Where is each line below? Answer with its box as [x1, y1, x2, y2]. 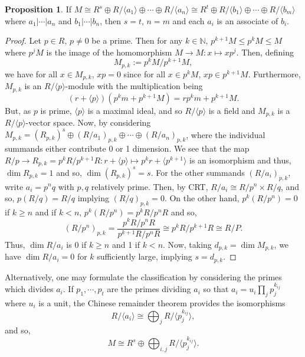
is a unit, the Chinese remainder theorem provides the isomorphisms [38, 297, 286, 309]
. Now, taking [163, 238, 212, 250]
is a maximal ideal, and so [87, 104, 182, 116]
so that [203, 283, 229, 295]
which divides [5, 283, 54, 295]
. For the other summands [150, 166, 245, 178]
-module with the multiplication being [65, 80, 203, 92]
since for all [123, 67, 166, 80]
